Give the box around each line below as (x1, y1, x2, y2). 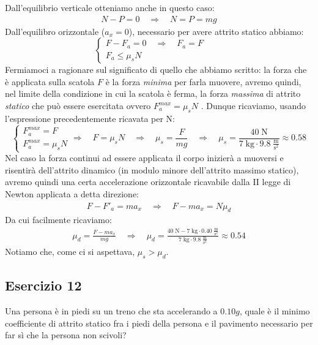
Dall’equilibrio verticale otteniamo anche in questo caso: (5, 1, 215, 13)
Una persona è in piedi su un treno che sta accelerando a (5, 305, 218, 317)
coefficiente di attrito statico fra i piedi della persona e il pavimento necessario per (5, 316, 313, 329)
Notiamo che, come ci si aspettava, (5, 245, 135, 258)
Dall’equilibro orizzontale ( (5, 25, 105, 37)
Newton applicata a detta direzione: (5, 187, 139, 200)
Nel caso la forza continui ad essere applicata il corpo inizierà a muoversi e (5, 151, 284, 164)
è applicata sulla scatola (5, 75, 95, 88)
